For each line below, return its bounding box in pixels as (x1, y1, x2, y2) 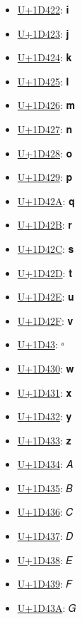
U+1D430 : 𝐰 (17, 360, 74, 375)
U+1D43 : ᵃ (17, 337, 64, 352)
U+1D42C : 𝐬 (17, 241, 74, 256)
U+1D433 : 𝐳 (17, 432, 71, 447)
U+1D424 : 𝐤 (17, 50, 72, 65)
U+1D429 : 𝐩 (17, 170, 73, 184)
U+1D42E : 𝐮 (17, 289, 74, 304)
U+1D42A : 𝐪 (17, 193, 75, 208)
